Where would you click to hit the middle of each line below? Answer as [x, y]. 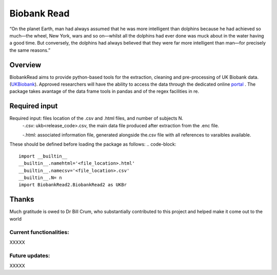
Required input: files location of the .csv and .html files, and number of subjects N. [96, 119]
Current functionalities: [39, 232]
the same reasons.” [30, 50]
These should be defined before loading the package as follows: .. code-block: [93, 144]
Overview [25, 65]
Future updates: [30, 256]
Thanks [22, 199]
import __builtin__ [43, 156]
